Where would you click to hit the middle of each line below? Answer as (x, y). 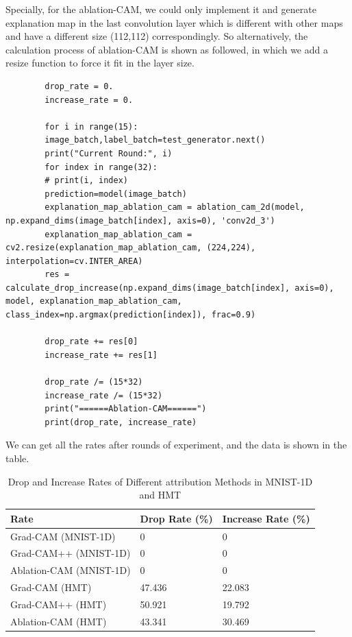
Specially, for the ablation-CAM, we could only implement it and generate (161, 9)
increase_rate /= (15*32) (104, 395)
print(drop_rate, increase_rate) (121, 422)
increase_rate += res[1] (101, 355)
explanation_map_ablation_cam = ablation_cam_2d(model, (175, 207)
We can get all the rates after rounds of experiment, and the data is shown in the (176, 445)
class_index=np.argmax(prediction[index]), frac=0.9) (131, 315)
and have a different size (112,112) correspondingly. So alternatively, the (157, 36)
